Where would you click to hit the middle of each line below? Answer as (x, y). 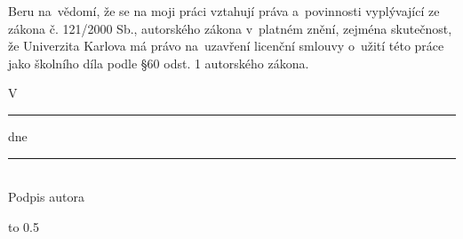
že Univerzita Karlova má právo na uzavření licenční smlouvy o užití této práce (226, 46)
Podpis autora (46, 197)
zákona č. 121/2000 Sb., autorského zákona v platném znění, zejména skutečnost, (230, 28)
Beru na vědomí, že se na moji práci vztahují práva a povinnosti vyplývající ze (224, 11)
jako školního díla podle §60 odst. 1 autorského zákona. (159, 63)
